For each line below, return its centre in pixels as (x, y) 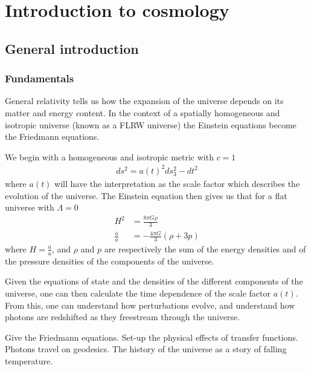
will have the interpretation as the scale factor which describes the (177, 184)
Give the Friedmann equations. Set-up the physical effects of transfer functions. (152, 337)
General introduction (72, 48)
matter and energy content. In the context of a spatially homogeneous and (143, 112)
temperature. (29, 360)
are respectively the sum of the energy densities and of (205, 248)
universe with (30, 207)
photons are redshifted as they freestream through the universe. (123, 317)
